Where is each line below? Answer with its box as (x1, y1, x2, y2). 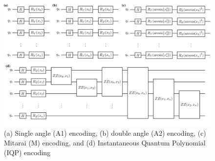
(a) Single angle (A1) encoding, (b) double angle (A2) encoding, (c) (4, 128, 206, 138)
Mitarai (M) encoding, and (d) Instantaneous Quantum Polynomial (4, 137, 206, 147)
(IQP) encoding (4, 147, 51, 157)
